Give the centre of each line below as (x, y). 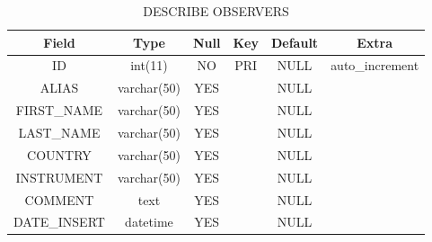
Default (295, 42)
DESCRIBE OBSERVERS (216, 11)
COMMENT (59, 199)
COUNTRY (59, 154)
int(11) (149, 65)
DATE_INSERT (59, 222)
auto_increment (375, 65)
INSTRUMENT (59, 177)
